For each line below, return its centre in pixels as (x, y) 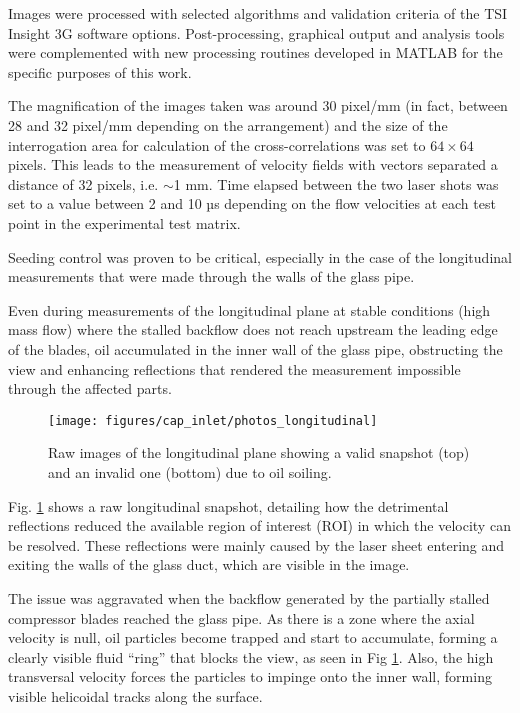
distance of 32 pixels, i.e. (83, 183)
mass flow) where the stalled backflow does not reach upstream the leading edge (253, 329)
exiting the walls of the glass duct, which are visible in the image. (209, 564)
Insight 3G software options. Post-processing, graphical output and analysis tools (256, 32)
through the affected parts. (90, 388)
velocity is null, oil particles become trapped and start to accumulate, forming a (253, 637)
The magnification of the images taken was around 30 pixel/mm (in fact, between (258, 105)
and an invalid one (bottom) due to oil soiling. (190, 471)
